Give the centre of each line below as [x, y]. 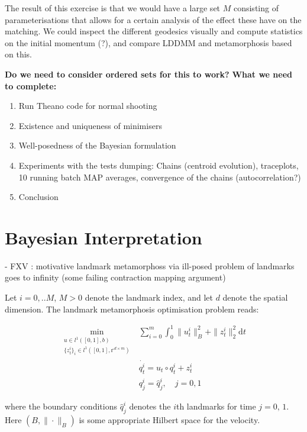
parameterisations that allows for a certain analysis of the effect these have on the [153, 19]
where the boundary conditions [61, 406]
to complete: [31, 86]
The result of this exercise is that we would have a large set [113, 8]
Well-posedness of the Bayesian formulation [97, 145]
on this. [18, 54]
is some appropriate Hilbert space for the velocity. [169, 420]
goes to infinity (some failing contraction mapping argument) [115, 277]
